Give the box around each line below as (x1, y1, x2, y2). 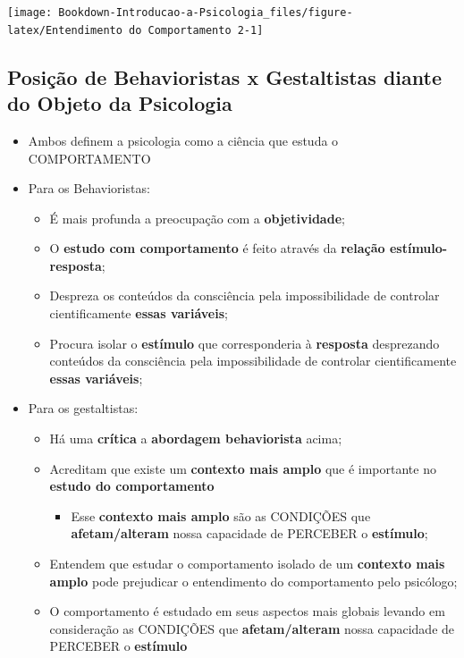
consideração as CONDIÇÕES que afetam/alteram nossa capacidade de (49, 619, 455, 637)
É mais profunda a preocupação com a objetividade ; (49, 208, 345, 227)
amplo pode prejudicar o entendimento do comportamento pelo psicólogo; (49, 571, 458, 590)
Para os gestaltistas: (28, 399, 139, 418)
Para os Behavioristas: (28, 179, 150, 198)
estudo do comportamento (49, 477, 215, 495)
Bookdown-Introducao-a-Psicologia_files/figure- (58, 6, 353, 19)
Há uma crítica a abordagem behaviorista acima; (49, 429, 342, 448)
